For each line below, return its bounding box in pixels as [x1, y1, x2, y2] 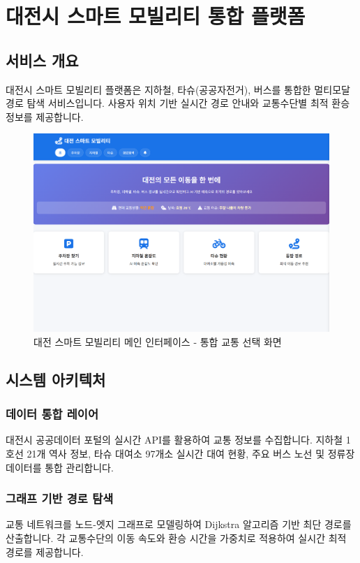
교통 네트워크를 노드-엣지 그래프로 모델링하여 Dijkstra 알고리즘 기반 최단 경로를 [6, 517, 352, 532]
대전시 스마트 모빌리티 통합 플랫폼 [6, 1, 306, 30]
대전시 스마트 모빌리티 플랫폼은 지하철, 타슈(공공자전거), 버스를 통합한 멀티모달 [6, 82, 350, 96]
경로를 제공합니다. [6, 544, 84, 559]
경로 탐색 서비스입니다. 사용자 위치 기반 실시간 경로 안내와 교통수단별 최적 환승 [6, 96, 350, 110]
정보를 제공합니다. [6, 109, 84, 124]
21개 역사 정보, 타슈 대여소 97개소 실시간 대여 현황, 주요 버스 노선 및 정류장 [27, 446, 355, 461]
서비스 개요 [6, 49, 79, 71]
